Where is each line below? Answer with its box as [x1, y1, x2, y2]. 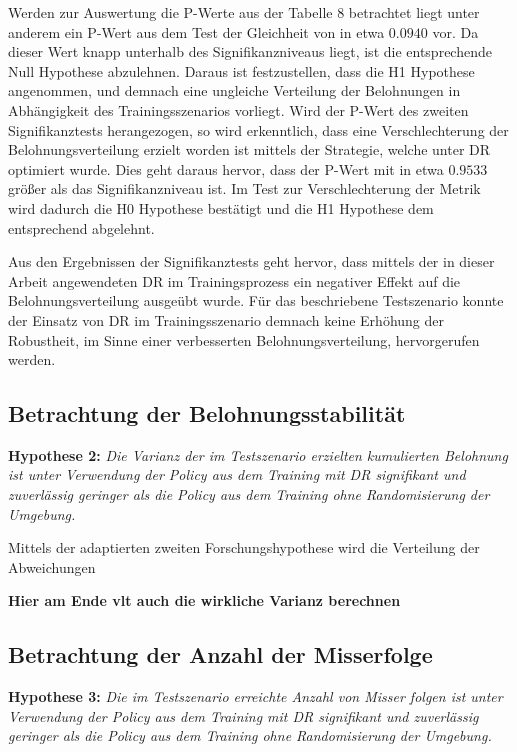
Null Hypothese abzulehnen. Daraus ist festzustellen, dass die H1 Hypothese [8, 60, 475, 81]
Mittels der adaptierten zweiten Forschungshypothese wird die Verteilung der [8, 537, 480, 558]
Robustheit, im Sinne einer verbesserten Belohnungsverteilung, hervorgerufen [8, 329, 480, 350]
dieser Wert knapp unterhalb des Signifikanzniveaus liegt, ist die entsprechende [8, 41, 492, 62]
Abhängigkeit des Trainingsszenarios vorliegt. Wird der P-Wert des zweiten [8, 99, 469, 120]
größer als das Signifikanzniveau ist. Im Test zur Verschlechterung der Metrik [8, 178, 481, 199]
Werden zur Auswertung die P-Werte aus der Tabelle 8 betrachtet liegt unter [8, 2, 480, 22]
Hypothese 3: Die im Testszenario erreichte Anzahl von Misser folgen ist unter [8, 686, 503, 707]
